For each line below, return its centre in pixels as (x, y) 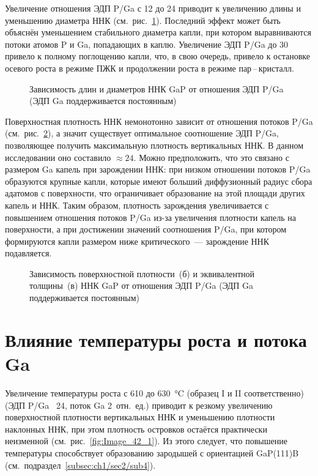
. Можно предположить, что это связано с (211, 157)
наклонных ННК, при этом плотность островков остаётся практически (136, 429)
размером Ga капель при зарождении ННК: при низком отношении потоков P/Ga (158, 169)
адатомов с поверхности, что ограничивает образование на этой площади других (155, 193)
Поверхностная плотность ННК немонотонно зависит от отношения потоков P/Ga (159, 121)
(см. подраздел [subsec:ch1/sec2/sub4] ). (80, 465)
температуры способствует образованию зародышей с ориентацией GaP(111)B (152, 452)
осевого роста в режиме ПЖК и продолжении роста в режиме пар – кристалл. (150, 68)
